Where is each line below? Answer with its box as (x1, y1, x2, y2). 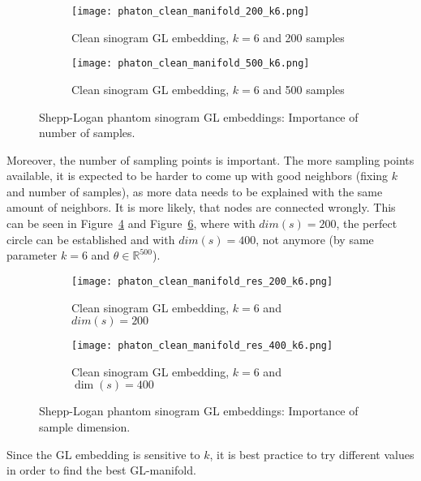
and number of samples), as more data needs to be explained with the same (6, 183, 383, 200)
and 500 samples (263, 80, 345, 97)
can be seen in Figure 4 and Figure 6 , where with (6, 215, 256, 232)
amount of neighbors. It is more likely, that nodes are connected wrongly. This (6, 199, 396, 216)
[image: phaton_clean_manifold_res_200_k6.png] (71, 275, 333, 287)
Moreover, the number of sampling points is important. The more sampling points (6, 151, 415, 168)
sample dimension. (39, 418, 131, 435)
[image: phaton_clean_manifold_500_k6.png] (71, 58, 310, 70)
